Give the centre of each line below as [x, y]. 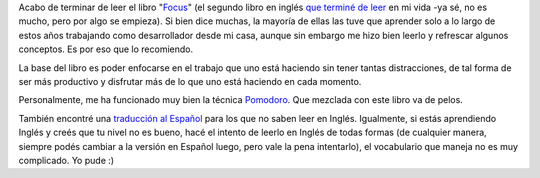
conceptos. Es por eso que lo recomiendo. [106, 49]
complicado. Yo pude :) [66, 160]
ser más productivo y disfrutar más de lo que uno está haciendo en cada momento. [190, 81]
